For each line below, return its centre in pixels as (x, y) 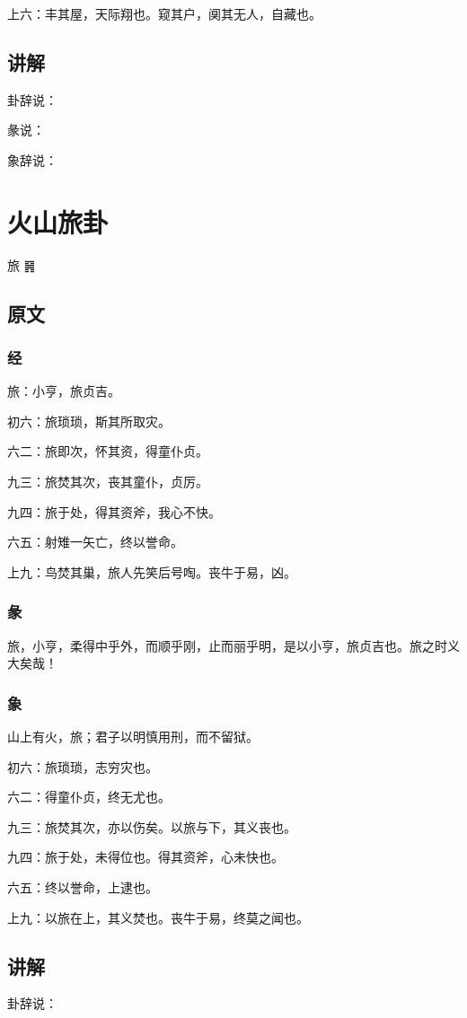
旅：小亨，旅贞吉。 (64, 391)
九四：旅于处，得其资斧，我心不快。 (114, 511)
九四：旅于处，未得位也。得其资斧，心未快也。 (145, 857)
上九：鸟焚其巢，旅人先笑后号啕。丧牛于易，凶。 (152, 571)
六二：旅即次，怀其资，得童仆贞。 (108, 451)
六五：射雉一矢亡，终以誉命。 (95, 542)
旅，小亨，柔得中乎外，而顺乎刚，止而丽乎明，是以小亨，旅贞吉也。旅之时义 (233, 645)
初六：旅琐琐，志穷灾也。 (83, 766)
